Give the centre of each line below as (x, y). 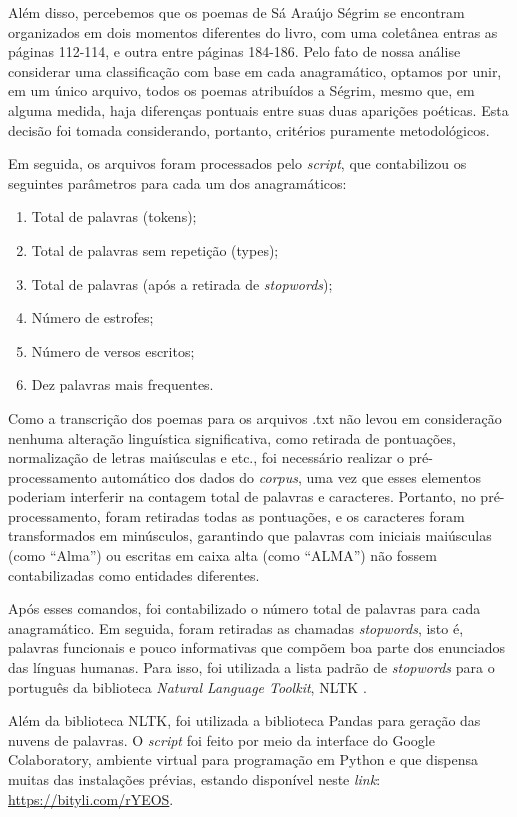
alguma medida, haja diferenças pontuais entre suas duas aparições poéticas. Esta (258, 109)
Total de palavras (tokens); (114, 216)
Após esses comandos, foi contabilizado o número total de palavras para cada (244, 608)
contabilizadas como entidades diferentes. (134, 574)
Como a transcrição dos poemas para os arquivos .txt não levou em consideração (255, 417)
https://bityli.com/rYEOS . (91, 798)
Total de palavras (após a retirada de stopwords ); (182, 283)
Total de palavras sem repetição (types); (155, 249)
